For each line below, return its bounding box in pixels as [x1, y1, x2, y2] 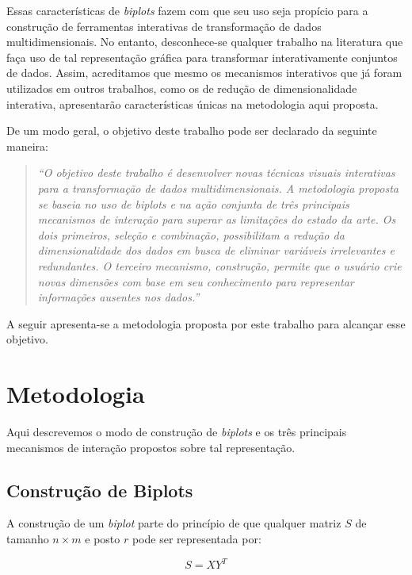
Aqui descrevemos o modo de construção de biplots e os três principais [6, 424, 347, 439]
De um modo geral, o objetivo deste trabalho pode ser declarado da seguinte [6, 122, 377, 139]
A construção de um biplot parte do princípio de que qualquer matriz [6, 515, 341, 531]
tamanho [6, 530, 49, 546]
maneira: [6, 137, 48, 154]
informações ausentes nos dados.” [37, 289, 200, 305]
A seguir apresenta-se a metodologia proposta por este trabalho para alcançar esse [6, 315, 406, 332]
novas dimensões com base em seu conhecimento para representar [37, 273, 354, 289]
